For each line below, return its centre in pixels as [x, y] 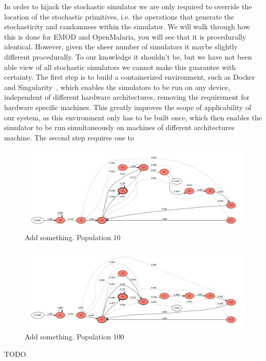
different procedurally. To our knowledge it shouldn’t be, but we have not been [128, 56]
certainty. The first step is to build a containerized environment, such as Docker [130, 77]
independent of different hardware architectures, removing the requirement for [127, 97]
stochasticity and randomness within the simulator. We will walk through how [127, 26]
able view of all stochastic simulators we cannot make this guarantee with [120, 67]
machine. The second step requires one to [69, 137]
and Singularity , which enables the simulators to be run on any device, [117, 87]
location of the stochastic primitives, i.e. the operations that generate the [119, 16]
